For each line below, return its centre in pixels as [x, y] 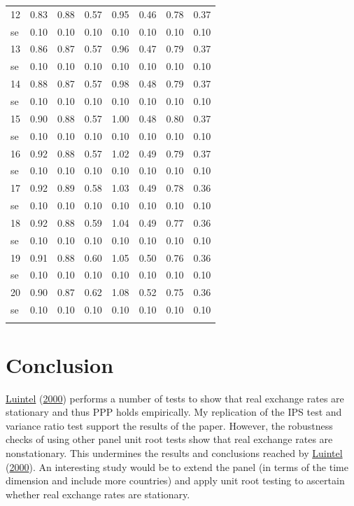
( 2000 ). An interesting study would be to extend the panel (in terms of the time [177, 466]
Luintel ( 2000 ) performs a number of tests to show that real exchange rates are [175, 398]
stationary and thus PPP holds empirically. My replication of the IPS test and [174, 412]
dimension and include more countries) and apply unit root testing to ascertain [175, 480]
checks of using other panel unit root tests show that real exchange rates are [169, 439]
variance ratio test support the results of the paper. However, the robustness [169, 425]
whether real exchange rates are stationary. [98, 494]
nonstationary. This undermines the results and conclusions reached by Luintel [174, 452]
